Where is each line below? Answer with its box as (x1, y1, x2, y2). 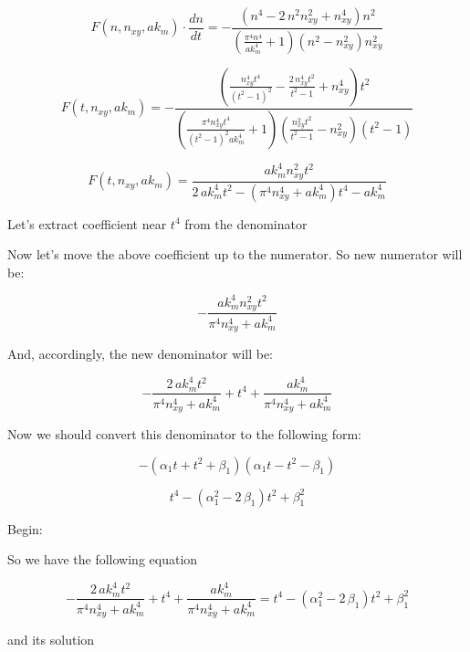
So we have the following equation (7, 550, 198, 569)
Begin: (7, 519, 43, 538)
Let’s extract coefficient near (7, 214, 167, 233)
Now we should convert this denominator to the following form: (7, 425, 361, 444)
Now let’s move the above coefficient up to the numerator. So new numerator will (7, 245, 463, 264)
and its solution (7, 630, 95, 649)
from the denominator (184, 214, 308, 233)
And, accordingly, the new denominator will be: (7, 344, 274, 363)
